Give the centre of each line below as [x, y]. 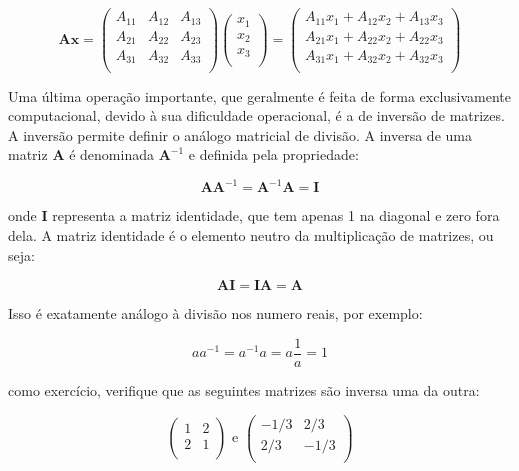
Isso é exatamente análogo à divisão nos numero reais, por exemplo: [215, 313]
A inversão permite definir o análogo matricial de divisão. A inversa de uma [240, 134]
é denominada [111, 154]
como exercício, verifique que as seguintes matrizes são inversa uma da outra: [244, 389]
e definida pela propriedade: [273, 154]
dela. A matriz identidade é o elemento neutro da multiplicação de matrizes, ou [251, 235]
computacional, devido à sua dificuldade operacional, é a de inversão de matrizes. [256, 115]
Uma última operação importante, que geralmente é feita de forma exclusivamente [260, 95]
